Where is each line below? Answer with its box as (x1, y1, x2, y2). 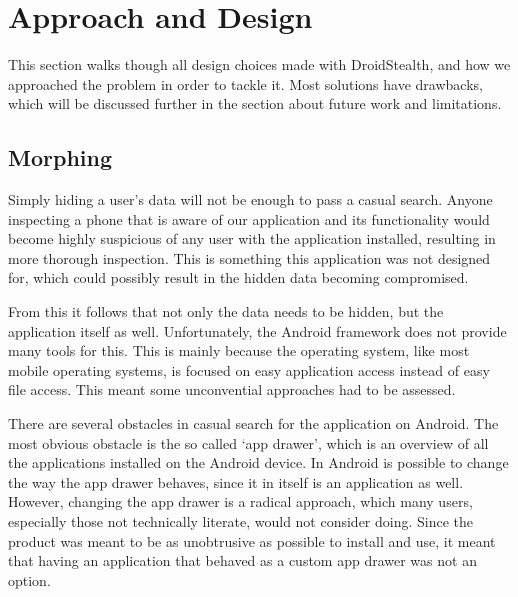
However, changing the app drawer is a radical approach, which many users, (8, 491, 473, 512)
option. (8, 569, 51, 590)
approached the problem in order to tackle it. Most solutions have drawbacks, (8, 73, 483, 94)
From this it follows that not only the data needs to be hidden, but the (8, 301, 444, 322)
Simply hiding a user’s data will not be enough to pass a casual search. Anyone (8, 189, 493, 210)
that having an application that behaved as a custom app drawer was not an (8, 550, 477, 571)
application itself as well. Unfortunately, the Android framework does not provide (8, 320, 507, 341)
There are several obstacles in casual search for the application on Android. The (8, 413, 499, 434)
